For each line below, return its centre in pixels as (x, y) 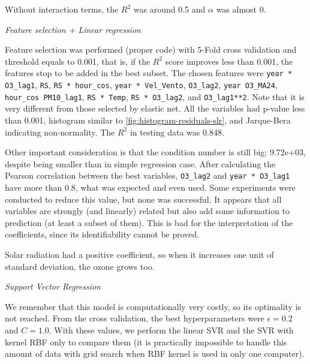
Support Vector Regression (53, 286)
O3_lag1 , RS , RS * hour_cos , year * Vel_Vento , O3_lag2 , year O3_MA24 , (141, 85)
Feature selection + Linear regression (73, 29)
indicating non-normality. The (60, 132)
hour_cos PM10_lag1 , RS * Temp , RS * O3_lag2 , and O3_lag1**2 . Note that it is (155, 96)
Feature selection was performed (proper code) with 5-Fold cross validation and (151, 49)
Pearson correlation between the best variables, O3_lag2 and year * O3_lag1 (148, 175)
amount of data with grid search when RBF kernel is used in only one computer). (155, 354)
